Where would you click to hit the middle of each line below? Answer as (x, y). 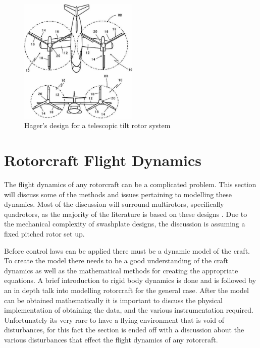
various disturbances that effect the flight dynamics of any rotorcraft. (111, 339)
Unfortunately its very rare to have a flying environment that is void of (114, 320)
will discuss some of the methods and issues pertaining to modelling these (118, 194)
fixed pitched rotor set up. (44, 234)
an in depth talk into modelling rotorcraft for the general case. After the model (126, 290)
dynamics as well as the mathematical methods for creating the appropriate (121, 270)
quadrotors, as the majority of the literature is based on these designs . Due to (126, 214)
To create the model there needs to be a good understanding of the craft (116, 260)
